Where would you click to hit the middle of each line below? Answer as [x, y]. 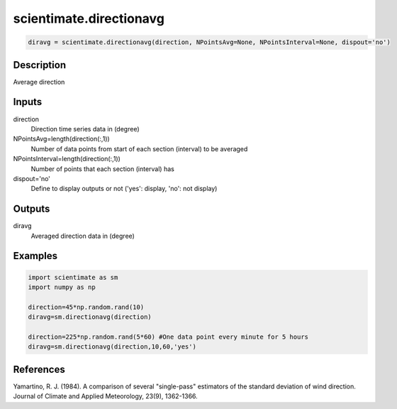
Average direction [39, 82]
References [39, 369]
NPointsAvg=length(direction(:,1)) [61, 139]
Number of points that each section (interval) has [103, 169]
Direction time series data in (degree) [85, 129]
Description [40, 65]
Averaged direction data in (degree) [83, 236]
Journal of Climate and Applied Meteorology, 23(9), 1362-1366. [105, 396]
